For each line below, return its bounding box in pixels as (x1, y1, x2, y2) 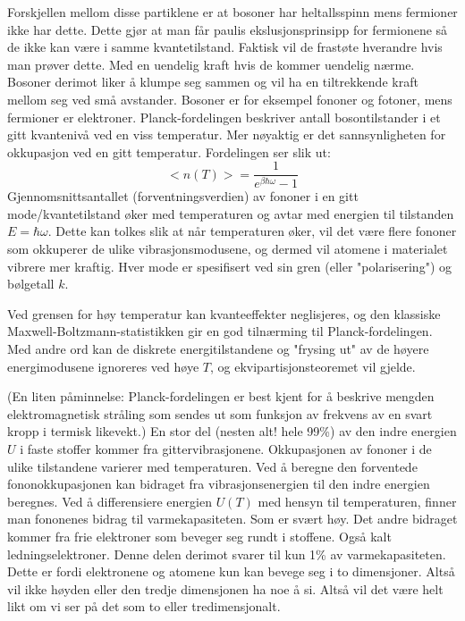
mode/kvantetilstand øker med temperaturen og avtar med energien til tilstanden (7, 204, 454, 222)
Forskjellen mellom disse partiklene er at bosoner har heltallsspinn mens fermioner (7, 3, 458, 21)
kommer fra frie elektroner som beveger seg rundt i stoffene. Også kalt (7, 526, 392, 545)
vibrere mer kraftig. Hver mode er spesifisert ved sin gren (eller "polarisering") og (7, 256, 452, 275)
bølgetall (7, 274, 55, 293)
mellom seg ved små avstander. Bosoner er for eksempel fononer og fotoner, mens (7, 89, 452, 108)
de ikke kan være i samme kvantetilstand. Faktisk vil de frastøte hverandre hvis (7, 38, 443, 56)
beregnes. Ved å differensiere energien (7, 491, 212, 510)
